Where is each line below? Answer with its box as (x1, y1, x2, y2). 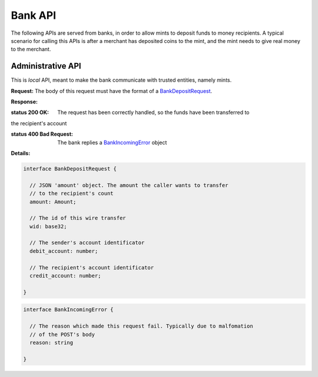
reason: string (29, 339, 74, 346)
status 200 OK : (11, 109, 49, 116)
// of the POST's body (29, 331, 95, 338)
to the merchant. (11, 46, 51, 53)
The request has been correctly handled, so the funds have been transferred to (57, 109, 250, 116)
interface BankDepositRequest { (23, 165, 117, 172)
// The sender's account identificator (29, 239, 145, 246)
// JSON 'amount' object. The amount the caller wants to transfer (29, 182, 228, 188)
